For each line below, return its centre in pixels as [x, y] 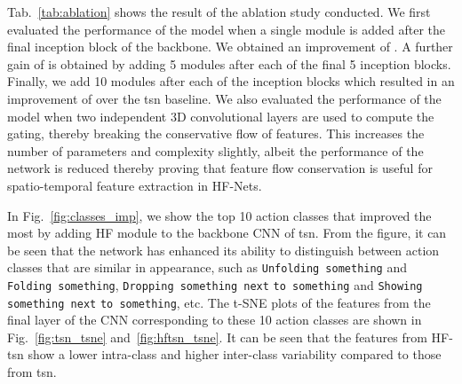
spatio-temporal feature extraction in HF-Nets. [135, 185]
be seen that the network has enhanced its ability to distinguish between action [223, 250]
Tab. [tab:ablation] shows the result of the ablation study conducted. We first [219, 12]
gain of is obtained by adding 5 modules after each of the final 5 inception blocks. [229, 63]
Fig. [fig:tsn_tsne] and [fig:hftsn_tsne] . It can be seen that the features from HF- [230, 337]
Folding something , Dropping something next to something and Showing [215, 284]
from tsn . [32, 372]
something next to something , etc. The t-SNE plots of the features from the [219, 302]
